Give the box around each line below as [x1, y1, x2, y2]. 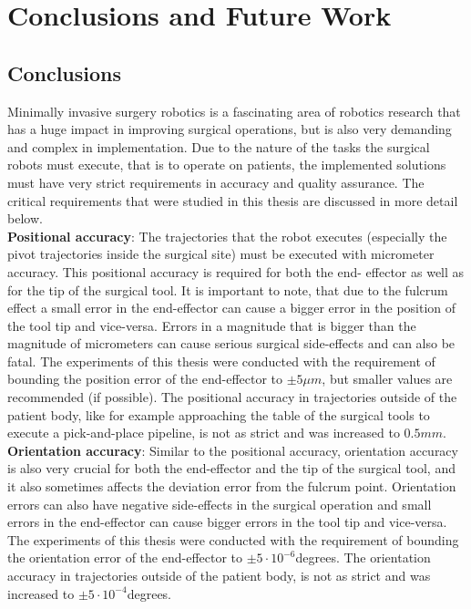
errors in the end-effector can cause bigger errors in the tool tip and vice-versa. [7, 512, 447, 532]
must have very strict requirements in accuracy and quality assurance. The [7, 172, 425, 191]
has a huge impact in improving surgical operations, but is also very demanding [7, 119, 452, 139]
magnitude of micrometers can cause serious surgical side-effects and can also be [7, 334, 456, 353]
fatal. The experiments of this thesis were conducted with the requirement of [7, 351, 435, 370]
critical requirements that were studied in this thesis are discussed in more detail [7, 191, 458, 210]
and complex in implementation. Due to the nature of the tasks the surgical [7, 137, 430, 156]
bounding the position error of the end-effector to [7, 369, 283, 388]
